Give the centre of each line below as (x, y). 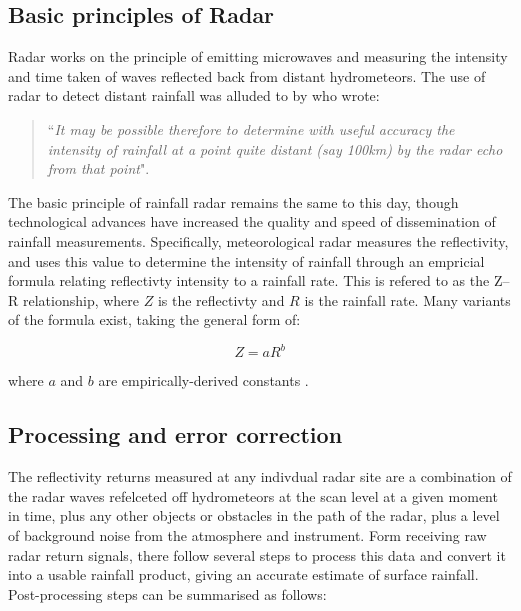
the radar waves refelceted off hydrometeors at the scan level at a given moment (253, 495)
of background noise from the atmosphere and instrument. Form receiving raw (247, 535)
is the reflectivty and (221, 299)
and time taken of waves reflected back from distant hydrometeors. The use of (247, 75)
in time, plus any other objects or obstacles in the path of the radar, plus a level (254, 515)
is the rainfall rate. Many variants (407, 299)
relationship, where (81, 299)
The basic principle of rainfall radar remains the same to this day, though (233, 201)
